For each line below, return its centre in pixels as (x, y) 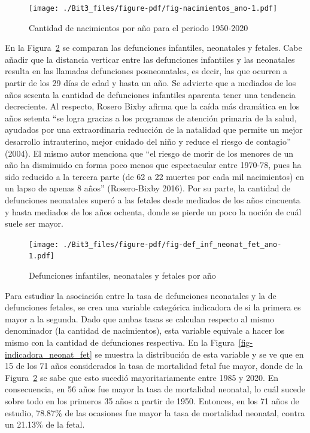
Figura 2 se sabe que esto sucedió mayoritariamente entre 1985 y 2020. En (142, 377)
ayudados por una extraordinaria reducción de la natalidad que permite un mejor (154, 129)
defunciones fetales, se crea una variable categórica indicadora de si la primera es (153, 307)
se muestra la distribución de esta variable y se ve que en (199, 354)
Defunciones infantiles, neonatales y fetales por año (122, 275)
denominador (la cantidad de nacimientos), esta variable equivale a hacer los (145, 330)
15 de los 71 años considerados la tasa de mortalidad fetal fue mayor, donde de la (154, 366)
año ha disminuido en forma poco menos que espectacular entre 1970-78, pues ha (153, 165)
